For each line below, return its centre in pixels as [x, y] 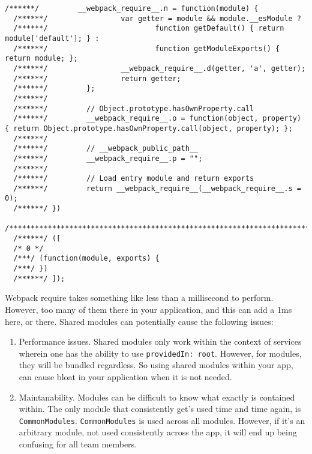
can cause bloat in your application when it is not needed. [125, 377]
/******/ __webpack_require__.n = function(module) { [132, 8]
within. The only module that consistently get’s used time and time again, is [160, 409]
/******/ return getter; [97, 78]
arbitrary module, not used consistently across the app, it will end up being [158, 432]
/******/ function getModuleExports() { [147, 48]
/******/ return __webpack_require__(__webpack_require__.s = [157, 188]
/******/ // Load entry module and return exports [134, 179]
